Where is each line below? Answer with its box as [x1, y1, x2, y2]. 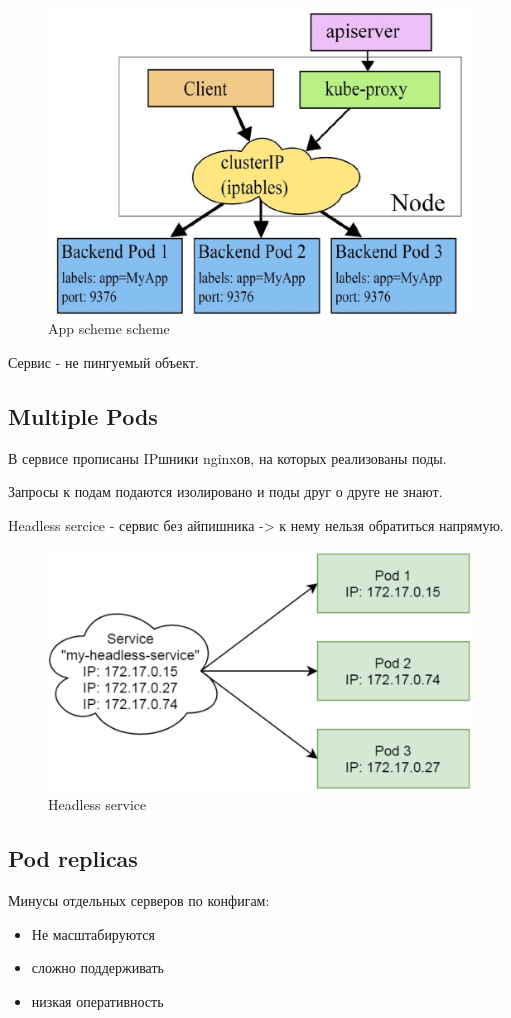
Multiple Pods [8, 400, 158, 431]
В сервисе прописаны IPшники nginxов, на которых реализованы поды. [8, 447, 447, 468]
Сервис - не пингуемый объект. [8, 352, 199, 372]
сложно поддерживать [31, 957, 164, 978]
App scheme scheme [48, 318, 170, 339]
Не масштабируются [31, 923, 155, 944]
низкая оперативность [31, 990, 164, 1011]
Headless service [48, 794, 147, 815]
